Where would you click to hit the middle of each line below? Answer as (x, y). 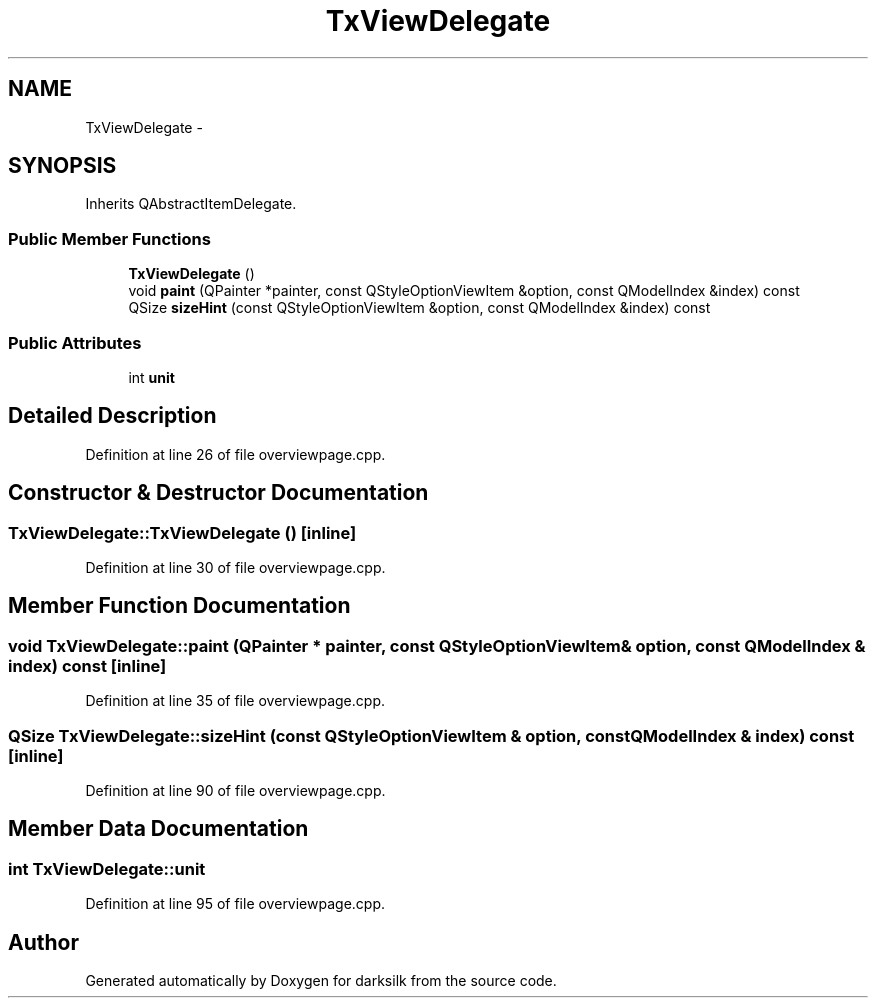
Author (43, 942)
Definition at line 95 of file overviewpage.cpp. (235, 904)
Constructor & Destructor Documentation (218, 493)
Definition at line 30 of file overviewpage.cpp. (235, 567)
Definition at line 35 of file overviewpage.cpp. (235, 701)
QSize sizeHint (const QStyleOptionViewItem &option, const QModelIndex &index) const (419, 308)
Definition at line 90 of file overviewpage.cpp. (235, 790)
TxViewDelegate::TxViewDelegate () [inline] (182, 532)
